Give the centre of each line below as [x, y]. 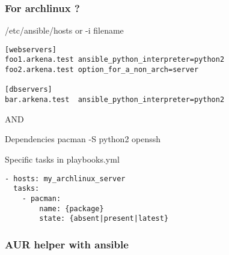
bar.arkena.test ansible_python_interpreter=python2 [115, 100]
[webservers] [31, 49]
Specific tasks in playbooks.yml [62, 159]
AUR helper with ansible [67, 244]
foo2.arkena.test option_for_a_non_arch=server [102, 70]
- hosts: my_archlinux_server [65, 178]
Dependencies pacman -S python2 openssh [83, 139]
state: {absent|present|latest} [104, 219]
